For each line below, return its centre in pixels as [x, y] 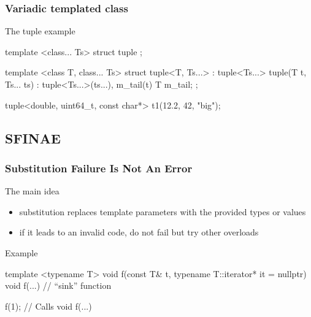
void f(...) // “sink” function [58, 285]
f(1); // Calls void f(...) [48, 306]
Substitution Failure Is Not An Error [99, 168]
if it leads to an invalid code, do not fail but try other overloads [139, 232]
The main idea [32, 191]
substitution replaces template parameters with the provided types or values [163, 211]
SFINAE [33, 138]
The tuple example [40, 31]
